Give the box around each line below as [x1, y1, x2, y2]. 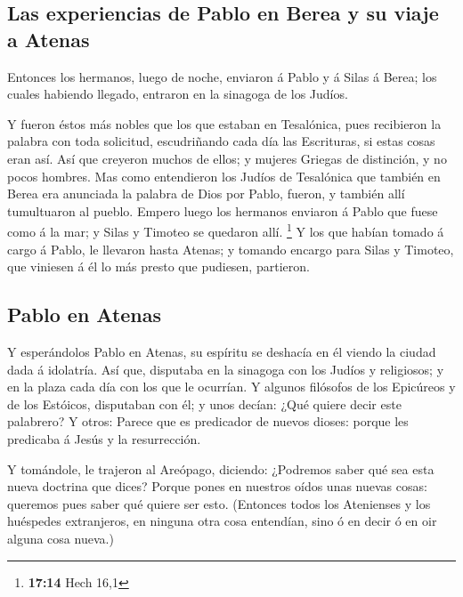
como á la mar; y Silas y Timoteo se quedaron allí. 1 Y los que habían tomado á [7, 220, 444, 240]
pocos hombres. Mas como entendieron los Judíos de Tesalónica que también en [7, 166, 441, 185]
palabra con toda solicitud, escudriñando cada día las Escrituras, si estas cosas [7, 132, 435, 150]
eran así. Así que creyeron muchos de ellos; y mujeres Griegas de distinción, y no [7, 149, 447, 167]
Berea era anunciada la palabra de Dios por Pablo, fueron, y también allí [7, 184, 405, 203]
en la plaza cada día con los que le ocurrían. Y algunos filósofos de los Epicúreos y [7, 377, 456, 396]
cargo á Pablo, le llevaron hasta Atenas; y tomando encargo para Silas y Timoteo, [7, 239, 454, 258]
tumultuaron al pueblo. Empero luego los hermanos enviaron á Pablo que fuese [7, 201, 438, 220]
